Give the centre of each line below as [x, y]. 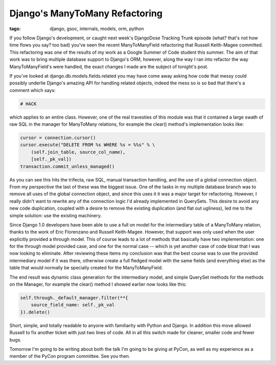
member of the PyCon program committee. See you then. [70, 356]
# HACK [28, 104]
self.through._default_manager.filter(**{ [74, 298]
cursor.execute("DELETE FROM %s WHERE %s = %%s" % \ [88, 145]
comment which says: [32, 90]
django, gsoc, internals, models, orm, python [97, 29]
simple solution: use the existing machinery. [55, 215]
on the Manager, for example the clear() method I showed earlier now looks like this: [98, 284]
